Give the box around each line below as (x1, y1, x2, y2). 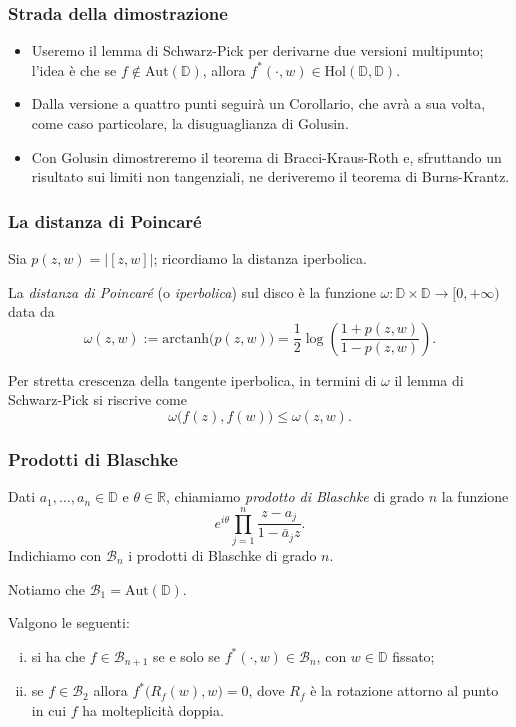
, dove (248, 680, 285, 701)
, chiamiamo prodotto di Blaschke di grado (166, 486, 425, 507)
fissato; (392, 645, 435, 666)
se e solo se (152, 645, 221, 666)
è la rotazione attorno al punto (310, 680, 499, 701)
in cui (31, 699, 67, 720)
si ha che (31, 645, 86, 666)
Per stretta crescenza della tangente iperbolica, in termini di (8, 369, 377, 390)
